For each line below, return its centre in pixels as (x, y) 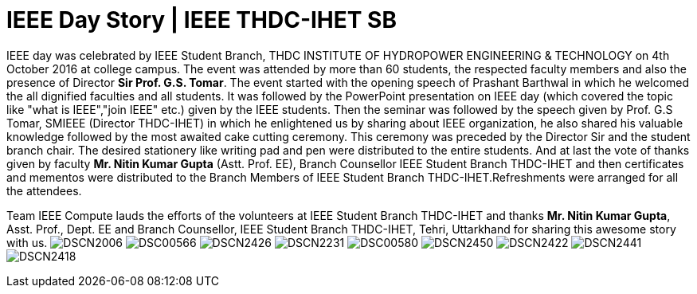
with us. (27, 242)
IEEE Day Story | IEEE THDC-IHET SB (202, 20)
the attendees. (44, 190)
